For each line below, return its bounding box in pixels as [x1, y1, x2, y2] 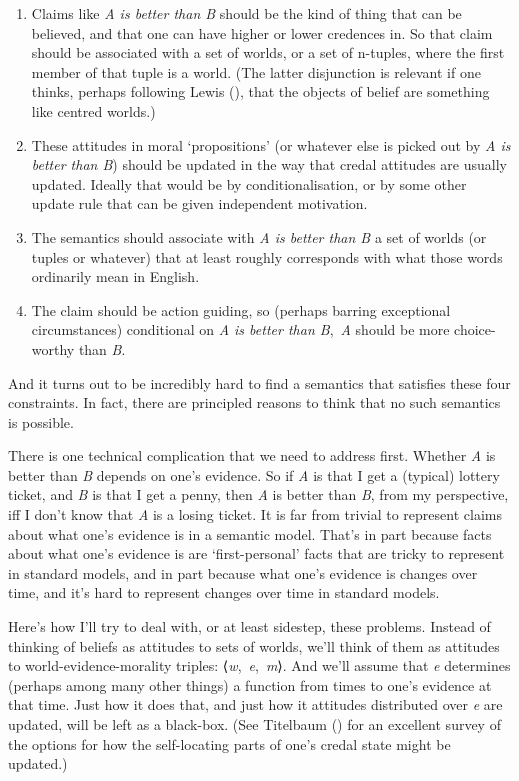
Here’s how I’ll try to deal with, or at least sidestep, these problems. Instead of [8, 616, 491, 637]
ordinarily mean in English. [31, 266, 200, 287]
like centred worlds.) [31, 100, 156, 121]
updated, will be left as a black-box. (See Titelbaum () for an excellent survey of [8, 714, 501, 734]
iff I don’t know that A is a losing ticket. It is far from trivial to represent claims [8, 504, 502, 525]
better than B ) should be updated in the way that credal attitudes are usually [31, 154, 507, 175]
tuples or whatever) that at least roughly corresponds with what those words [31, 246, 503, 267]
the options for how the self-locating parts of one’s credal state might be [8, 733, 451, 754]
